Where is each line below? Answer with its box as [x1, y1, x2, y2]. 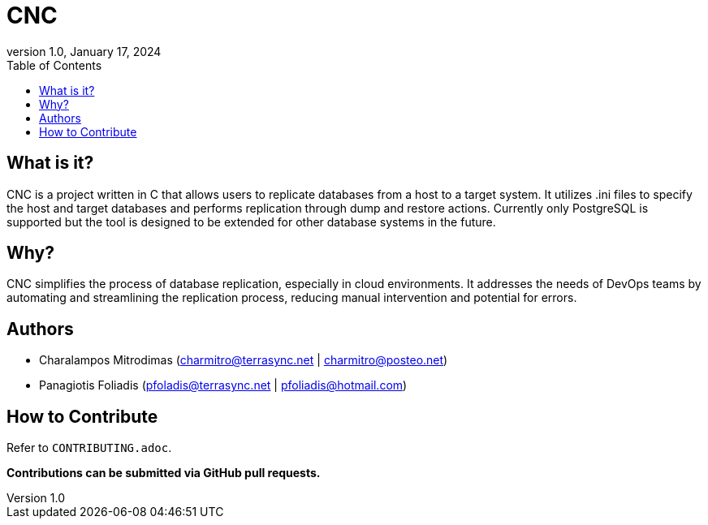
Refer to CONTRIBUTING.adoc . [6, 441, 172, 455]
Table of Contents [6, 58, 102, 72]
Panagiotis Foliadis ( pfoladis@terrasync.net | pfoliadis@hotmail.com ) [39, 378, 408, 393]
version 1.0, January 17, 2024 [6, 44, 162, 58]
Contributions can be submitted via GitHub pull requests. [6, 466, 321, 480]
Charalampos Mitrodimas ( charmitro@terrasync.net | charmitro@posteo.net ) [39, 353, 448, 368]
